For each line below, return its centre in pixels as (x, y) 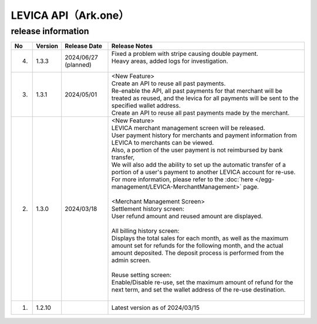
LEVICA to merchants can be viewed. (163, 143)
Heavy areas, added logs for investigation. (170, 61)
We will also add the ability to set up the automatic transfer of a (199, 165)
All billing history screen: (146, 231)
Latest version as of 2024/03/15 (156, 308)
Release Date (84, 46)
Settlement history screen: (148, 209)
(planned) (78, 65)
